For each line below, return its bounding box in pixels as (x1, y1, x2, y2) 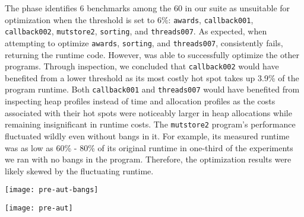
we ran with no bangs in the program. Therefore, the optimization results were (5, 153, 292, 165)
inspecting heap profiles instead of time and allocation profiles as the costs (5, 95, 275, 107)
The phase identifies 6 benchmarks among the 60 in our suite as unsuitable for (5, 2, 290, 14)
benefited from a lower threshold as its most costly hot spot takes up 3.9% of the (5, 71, 299, 84)
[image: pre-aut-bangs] (5, 186, 99, 194)
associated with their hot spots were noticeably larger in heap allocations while (5, 106, 292, 119)
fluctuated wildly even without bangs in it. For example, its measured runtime (5, 129, 290, 142)
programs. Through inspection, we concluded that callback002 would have (5, 60, 279, 72)
